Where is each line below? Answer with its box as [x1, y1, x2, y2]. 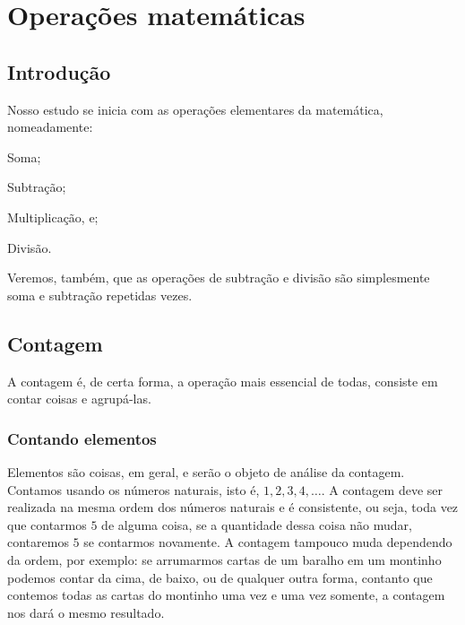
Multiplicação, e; [7, 207, 99, 226]
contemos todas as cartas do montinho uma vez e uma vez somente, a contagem [7, 586, 445, 604]
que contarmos [7, 515, 87, 534]
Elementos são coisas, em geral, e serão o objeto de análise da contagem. [7, 462, 405, 481]
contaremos [7, 533, 69, 551]
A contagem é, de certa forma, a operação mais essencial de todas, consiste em [7, 371, 438, 390]
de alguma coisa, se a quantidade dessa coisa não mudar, [101, 515, 412, 534]
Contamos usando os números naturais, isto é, [7, 480, 260, 499]
